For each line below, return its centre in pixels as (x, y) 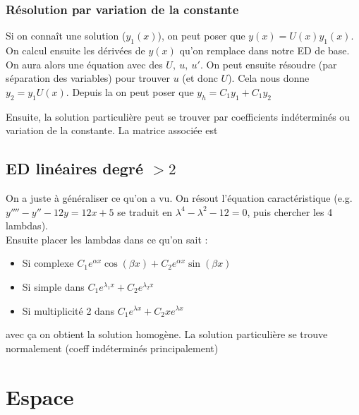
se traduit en (145, 211)
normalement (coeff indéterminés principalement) (112, 348)
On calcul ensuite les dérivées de (75, 50)
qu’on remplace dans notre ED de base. (264, 50)
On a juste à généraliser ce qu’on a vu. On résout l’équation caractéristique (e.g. (179, 197)
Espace (40, 396)
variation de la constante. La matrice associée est (112, 130)
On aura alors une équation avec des (84, 64)
